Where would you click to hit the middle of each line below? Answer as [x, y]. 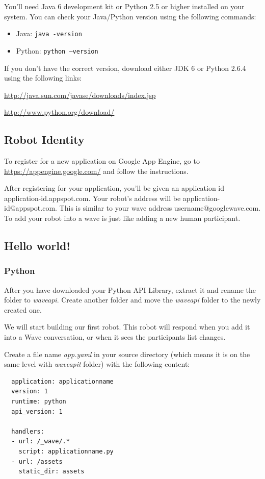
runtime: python [39, 401]
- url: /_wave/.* [41, 442]
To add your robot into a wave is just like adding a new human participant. [122, 218]
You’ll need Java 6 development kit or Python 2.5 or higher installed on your [124, 6]
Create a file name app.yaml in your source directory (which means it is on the [127, 354]
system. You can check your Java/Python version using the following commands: [130, 16]
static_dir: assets [51, 472]
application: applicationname [62, 381]
